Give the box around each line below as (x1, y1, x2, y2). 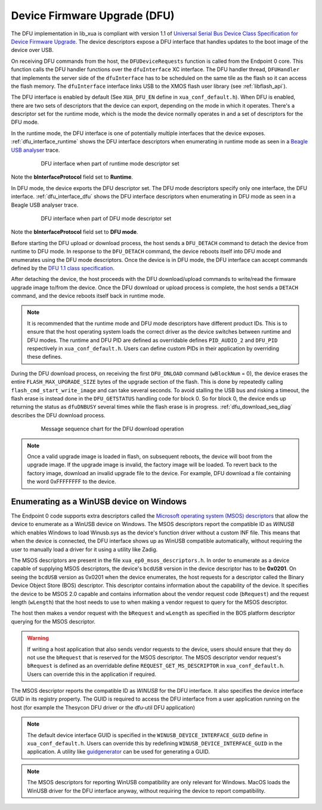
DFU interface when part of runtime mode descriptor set (41, 160, 179, 167)
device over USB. (11, 47, 54, 54)
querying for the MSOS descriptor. (11, 618, 95, 625)
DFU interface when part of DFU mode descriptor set (41, 215, 172, 222)
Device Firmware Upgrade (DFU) (11, 9, 175, 22)
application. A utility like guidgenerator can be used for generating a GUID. (27, 748, 210, 756)
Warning (27, 634, 49, 642)
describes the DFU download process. (11, 411, 106, 418)
